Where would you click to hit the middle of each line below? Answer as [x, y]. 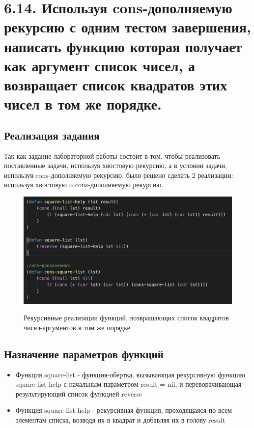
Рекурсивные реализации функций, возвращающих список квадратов [126, 318]
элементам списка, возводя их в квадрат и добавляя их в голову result [120, 419]
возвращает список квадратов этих [116, 84]
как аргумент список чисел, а [100, 65]
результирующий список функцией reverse [79, 393]
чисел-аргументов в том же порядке [77, 327]
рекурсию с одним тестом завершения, [127, 27]
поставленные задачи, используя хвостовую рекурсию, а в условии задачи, [115, 165]
